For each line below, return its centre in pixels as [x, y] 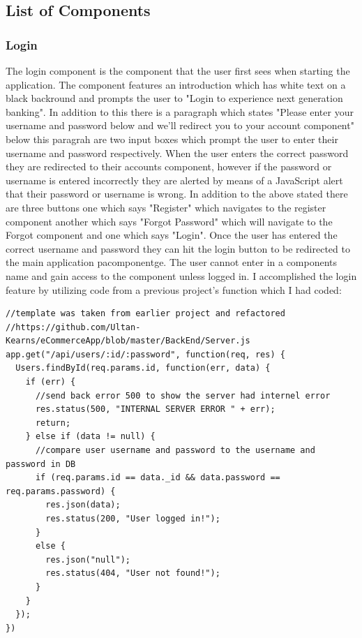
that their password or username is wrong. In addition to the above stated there [177, 194]
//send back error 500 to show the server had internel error [183, 395]
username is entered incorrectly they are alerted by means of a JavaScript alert [174, 180]
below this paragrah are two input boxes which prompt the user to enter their [172, 139]
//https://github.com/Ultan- [73, 327]
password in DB [41, 464]
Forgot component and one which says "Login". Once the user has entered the [172, 235]
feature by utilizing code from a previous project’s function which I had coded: [174, 289]
